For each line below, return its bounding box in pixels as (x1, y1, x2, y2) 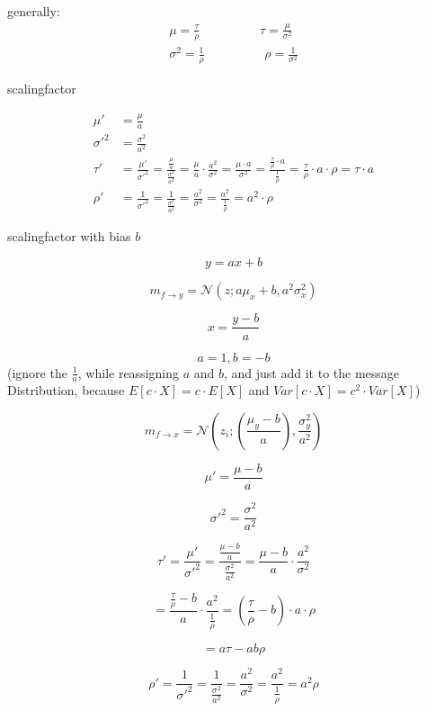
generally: (7, 2, 60, 20)
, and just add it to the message (223, 363, 400, 382)
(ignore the (7, 363, 67, 382)
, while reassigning (77, 363, 179, 382)
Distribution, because (7, 381, 125, 400)
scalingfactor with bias (7, 226, 131, 245)
